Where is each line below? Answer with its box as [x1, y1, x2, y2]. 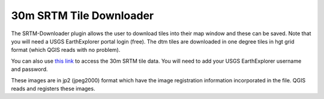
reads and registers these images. [11, 85, 95, 92]
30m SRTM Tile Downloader [11, 9, 154, 22]
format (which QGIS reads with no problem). [11, 47, 121, 54]
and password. [11, 66, 48, 73]
